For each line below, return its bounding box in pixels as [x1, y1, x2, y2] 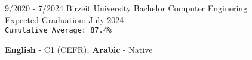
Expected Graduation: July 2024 [5, 13, 124, 26]
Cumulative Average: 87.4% [5, 26, 112, 35]
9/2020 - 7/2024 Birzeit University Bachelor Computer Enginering [5, 2, 248, 14]
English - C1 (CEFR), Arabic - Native [5, 43, 153, 55]
